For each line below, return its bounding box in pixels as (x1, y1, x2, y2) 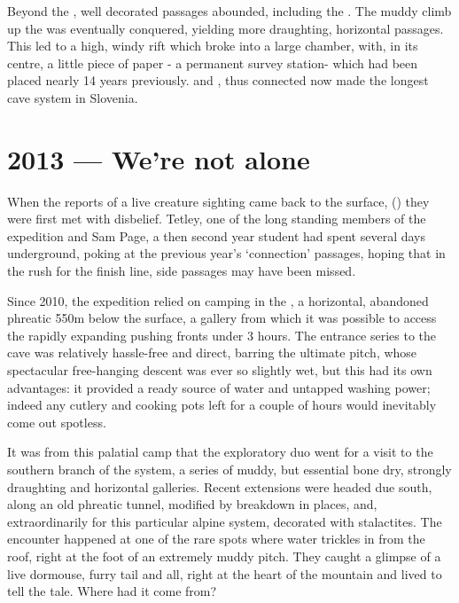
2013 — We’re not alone (7, 140, 310, 176)
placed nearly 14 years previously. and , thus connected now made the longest (7, 71, 429, 90)
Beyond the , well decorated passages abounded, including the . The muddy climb (7, 2, 452, 20)
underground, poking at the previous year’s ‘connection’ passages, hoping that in (7, 244, 446, 262)
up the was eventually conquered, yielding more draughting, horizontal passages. (7, 19, 444, 37)
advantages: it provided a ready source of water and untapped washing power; (7, 378, 431, 396)
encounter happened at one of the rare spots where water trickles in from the (7, 529, 425, 548)
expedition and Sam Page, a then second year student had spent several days (7, 226, 425, 245)
